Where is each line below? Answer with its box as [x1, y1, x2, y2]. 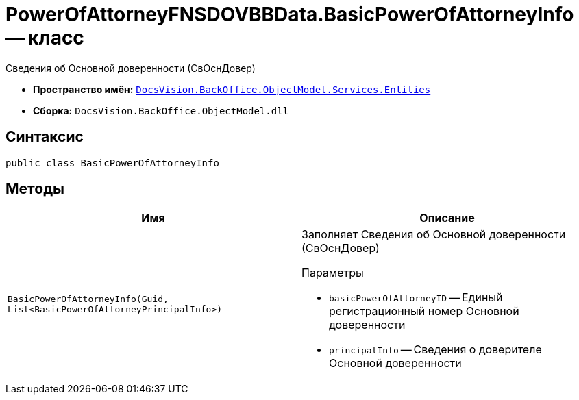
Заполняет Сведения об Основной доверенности [301, 227, 566, 242]
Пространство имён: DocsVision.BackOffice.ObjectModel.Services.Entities [33, 83, 431, 95]
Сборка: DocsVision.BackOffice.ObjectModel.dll [33, 104, 289, 116]
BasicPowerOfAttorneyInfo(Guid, [8, 294, 169, 305]
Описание [419, 211, 475, 225]
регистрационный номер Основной [329, 304, 519, 318]
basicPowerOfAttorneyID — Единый [329, 290, 503, 305]
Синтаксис [5, 128, 84, 146]
